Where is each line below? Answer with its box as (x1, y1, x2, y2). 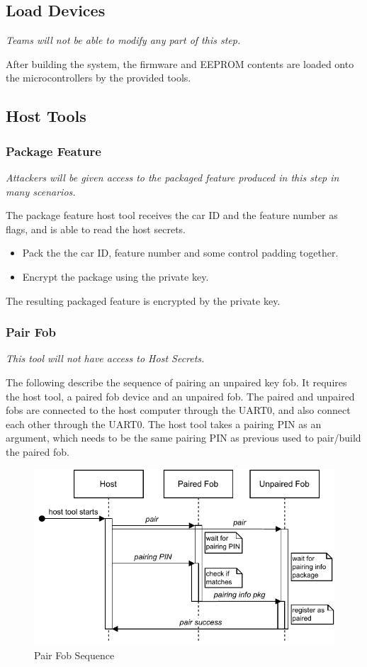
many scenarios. (6, 184, 76, 198)
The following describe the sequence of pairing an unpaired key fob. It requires (6, 374, 347, 389)
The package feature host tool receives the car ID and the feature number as (6, 208, 338, 223)
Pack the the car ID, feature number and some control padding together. (22, 245, 339, 260)
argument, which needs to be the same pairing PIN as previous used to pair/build (6, 430, 361, 445)
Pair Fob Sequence (34, 647, 115, 662)
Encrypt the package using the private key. (22, 269, 209, 284)
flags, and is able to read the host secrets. (6, 221, 186, 236)
